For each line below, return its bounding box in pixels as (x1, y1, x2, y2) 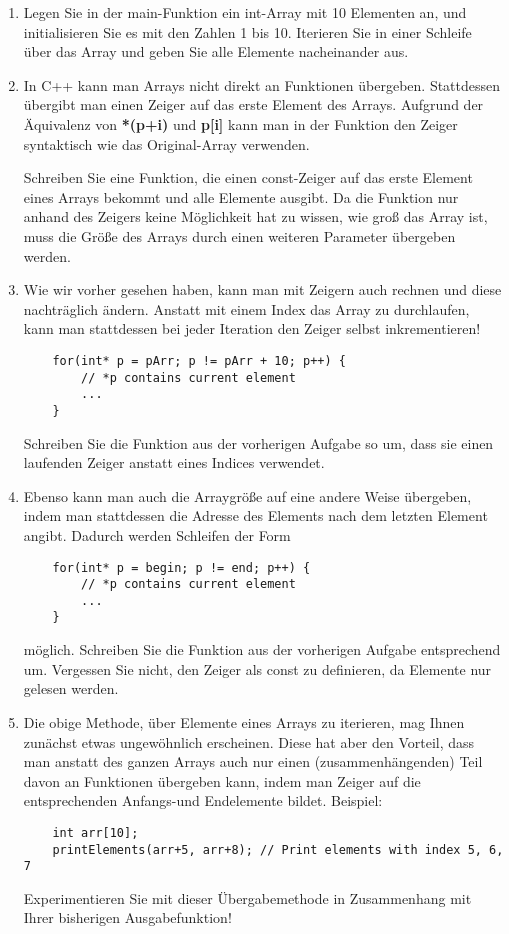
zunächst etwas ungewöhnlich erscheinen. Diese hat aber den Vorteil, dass (23, 731, 475, 752)
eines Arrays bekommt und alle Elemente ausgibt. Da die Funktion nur (23, 186, 459, 207)
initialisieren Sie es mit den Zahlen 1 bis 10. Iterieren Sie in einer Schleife (23, 21, 472, 42)
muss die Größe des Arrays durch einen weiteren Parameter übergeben (23, 225, 456, 246)
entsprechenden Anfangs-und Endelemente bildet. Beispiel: (23, 790, 383, 811)
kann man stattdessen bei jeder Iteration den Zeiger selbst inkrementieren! (23, 318, 481, 339)
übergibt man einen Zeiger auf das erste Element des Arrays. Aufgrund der (23, 94, 484, 115)
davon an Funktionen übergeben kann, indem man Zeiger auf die (23, 770, 421, 791)
